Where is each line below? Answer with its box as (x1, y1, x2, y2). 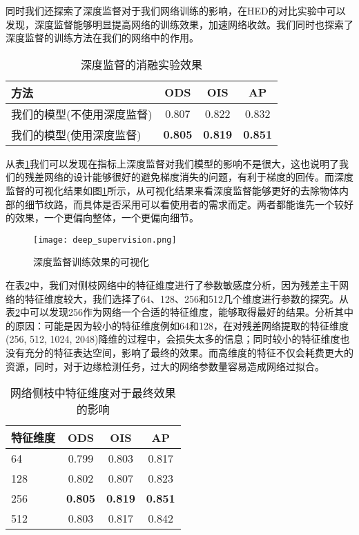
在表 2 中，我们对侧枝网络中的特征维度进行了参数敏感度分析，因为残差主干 (6, 278, 339, 292)
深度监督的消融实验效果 (81, 56, 203, 72)
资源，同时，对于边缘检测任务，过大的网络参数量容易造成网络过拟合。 (6, 359, 324, 373)
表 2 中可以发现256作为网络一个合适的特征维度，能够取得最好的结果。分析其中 (6, 305, 353, 319)
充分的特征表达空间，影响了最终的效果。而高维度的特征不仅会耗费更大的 (24, 345, 353, 359)
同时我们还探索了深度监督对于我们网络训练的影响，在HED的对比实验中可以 (6, 3, 346, 17)
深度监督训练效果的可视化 (33, 254, 149, 269)
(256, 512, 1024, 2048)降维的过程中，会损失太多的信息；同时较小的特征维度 (6, 332, 340, 346)
